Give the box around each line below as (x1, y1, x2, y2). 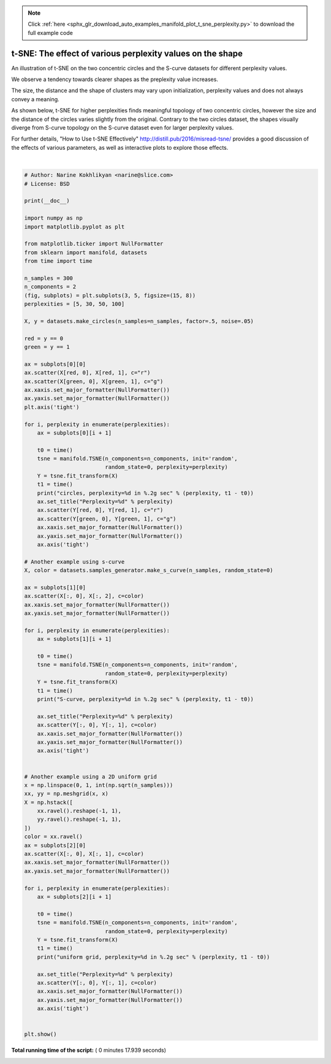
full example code (28, 29, 73, 36)
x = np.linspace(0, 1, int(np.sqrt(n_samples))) (24, 782, 173, 788)
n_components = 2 (24, 283, 77, 290)
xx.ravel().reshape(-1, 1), (37, 807, 122, 815)
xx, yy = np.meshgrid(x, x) (24, 790, 108, 798)
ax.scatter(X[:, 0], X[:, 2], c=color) (24, 592, 144, 600)
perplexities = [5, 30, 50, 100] (24, 301, 125, 308)
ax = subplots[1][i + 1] (37, 635, 112, 643)
